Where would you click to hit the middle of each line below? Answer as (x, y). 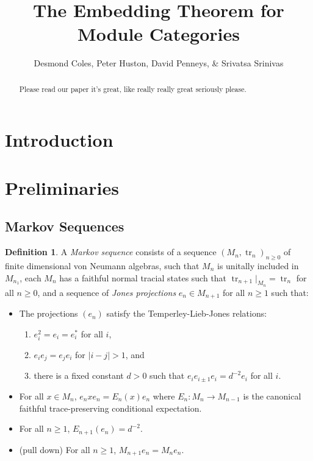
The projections (49, 313)
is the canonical (272, 396)
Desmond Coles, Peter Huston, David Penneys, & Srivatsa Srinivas (159, 63)
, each (31, 277)
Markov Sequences (65, 226)
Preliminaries (62, 187)
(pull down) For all (55, 449)
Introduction (59, 140)
